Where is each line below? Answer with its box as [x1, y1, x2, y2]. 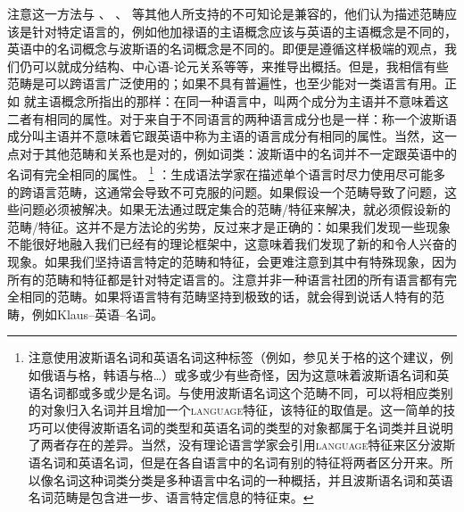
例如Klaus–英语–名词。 [31, 304, 164, 323]
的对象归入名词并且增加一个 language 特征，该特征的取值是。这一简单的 [28, 401, 443, 419]
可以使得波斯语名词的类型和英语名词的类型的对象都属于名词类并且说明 [40, 417, 453, 436]
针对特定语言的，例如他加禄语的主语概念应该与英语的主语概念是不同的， [31, 21, 457, 40]
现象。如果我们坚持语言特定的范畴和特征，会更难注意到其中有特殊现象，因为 [7, 252, 457, 270]
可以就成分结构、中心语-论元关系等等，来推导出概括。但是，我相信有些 [31, 56, 449, 75]
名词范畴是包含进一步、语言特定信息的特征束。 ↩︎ [28, 488, 314, 507]
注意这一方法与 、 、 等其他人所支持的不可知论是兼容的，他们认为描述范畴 [7, 4, 445, 22]
